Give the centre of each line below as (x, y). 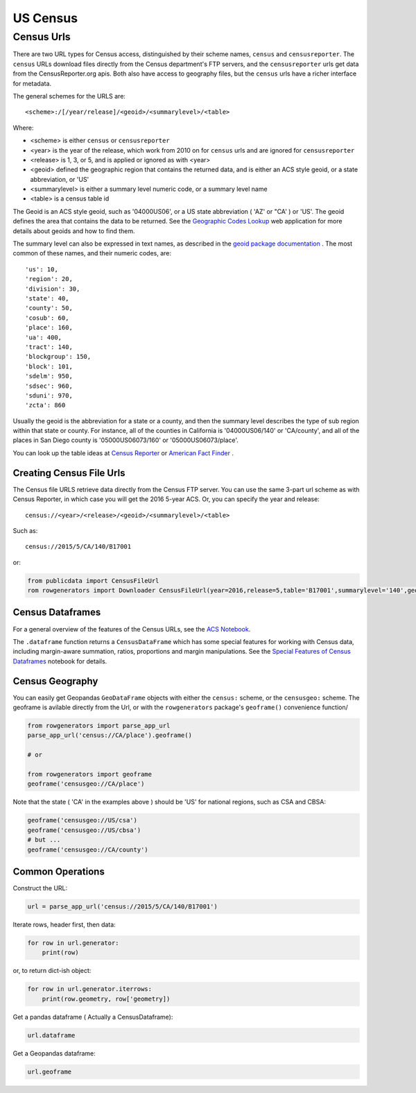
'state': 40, (47, 298)
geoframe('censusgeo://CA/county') (88, 849)
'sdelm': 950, (49, 376)
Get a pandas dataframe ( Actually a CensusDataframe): (93, 1017)
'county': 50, (49, 308)
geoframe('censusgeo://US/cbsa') (84, 830)
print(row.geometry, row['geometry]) (106, 999)
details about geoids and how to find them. (74, 231)
